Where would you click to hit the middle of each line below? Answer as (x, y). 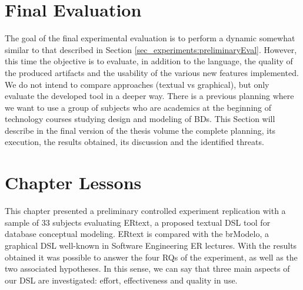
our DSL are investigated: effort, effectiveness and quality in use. (121, 280)
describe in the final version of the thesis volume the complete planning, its (140, 130)
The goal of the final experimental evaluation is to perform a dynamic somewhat (150, 38)
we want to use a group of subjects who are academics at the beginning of (138, 107)
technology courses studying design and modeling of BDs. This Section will (140, 119)
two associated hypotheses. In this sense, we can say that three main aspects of (147, 268)
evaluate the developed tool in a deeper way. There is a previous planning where (149, 96)
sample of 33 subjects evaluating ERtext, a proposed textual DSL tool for (138, 222)
